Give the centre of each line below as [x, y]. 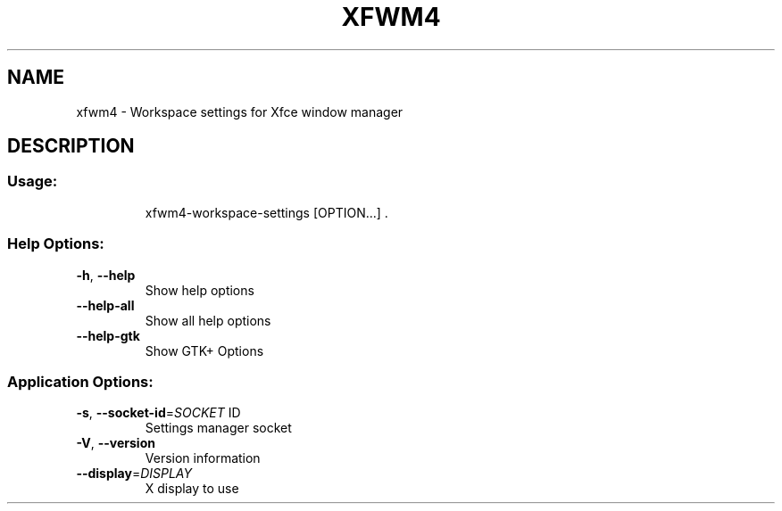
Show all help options [208, 320]
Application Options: [80, 381]
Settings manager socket [218, 428]
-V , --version [116, 443]
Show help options [200, 290]
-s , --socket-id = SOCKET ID [158, 413]
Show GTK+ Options [204, 350]
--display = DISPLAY [134, 474]
